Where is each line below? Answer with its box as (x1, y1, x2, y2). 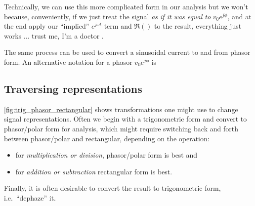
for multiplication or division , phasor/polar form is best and (15, 150, 198, 160)
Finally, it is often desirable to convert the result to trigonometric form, (4, 183, 221, 193)
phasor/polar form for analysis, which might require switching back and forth (4, 123, 238, 133)
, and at (227, 11, 252, 21)
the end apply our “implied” (4, 21, 89, 31)
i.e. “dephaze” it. (4, 192, 56, 203)
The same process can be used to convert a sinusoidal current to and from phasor (4, 47, 251, 57)
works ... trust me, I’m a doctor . (4, 30, 104, 41)
